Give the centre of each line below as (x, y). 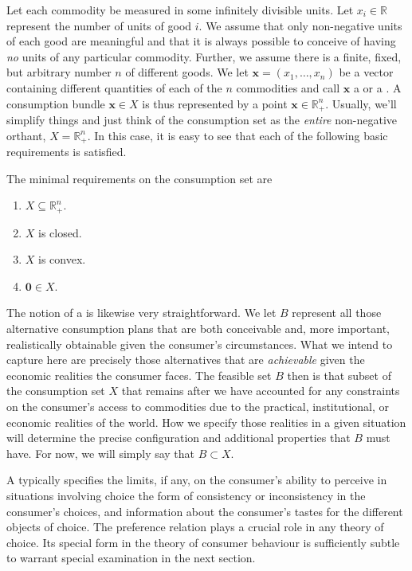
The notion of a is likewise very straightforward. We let (141, 313)
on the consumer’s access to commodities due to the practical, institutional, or (198, 407)
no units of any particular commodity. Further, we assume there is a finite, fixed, (204, 56)
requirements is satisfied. (67, 152)
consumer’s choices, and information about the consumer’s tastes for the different (205, 511)
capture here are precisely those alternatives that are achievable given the (186, 360)
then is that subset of (339, 375)
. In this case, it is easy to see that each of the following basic (237, 135)
